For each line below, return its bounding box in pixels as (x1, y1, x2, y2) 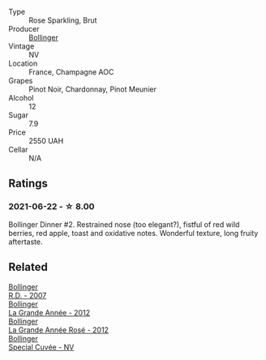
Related (8, 260, 49, 274)
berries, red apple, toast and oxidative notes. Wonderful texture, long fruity (8, 228, 259, 238)
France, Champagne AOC (28, 67, 114, 76)
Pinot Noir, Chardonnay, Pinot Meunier (28, 84, 157, 94)
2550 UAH (28, 136, 64, 145)
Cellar (8, 145, 28, 154)
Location (8, 58, 38, 68)
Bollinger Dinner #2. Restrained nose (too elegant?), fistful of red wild (8, 219, 240, 229)
